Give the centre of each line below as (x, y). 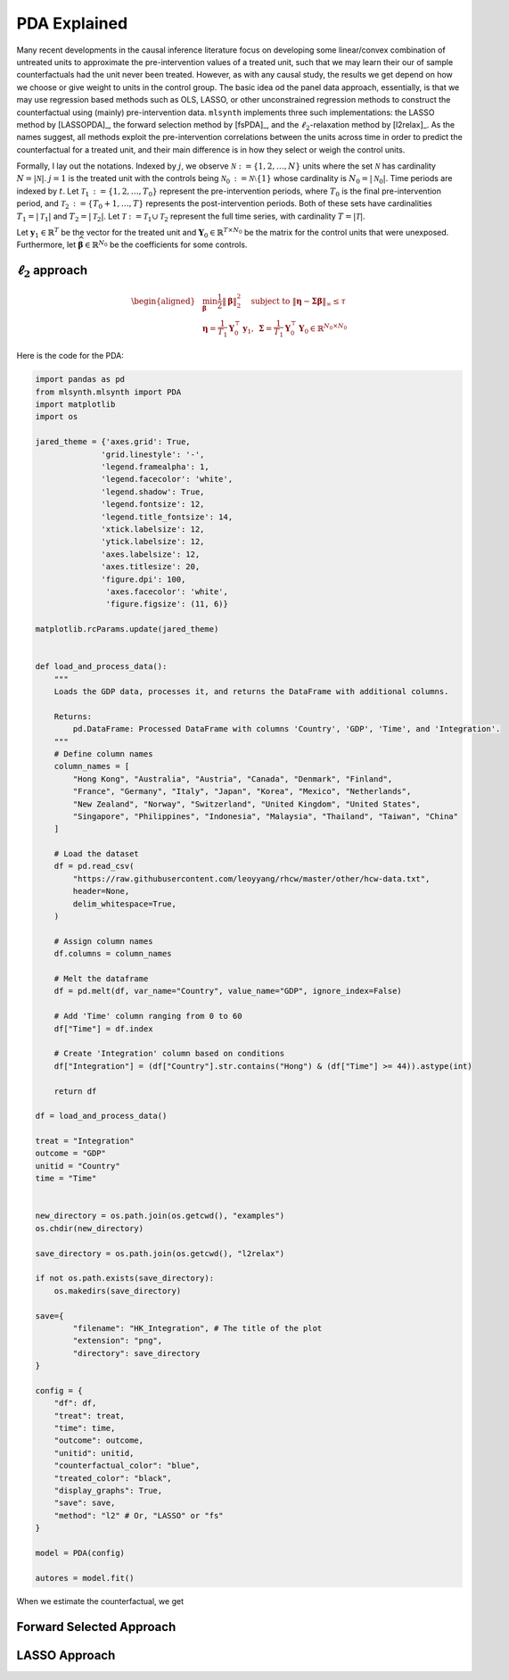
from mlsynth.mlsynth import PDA (108, 392)
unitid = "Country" (78, 1166)
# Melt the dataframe (101, 978)
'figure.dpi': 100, (144, 579)
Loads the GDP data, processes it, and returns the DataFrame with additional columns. (251, 692)
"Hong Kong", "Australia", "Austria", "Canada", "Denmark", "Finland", (233, 779)
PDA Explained (72, 23)
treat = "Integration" (85, 1141)
